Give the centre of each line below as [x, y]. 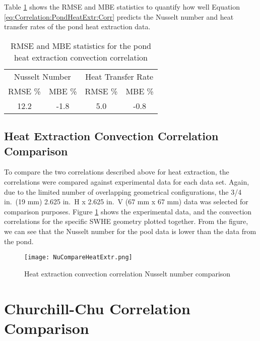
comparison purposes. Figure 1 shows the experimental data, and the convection [128, 211]
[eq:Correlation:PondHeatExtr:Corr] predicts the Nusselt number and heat [119, 16]
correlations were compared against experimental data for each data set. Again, [127, 181]
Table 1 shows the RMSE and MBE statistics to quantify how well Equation [122, 7]
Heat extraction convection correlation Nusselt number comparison [127, 273]
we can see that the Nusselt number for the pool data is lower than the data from [130, 231]
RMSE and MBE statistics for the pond [81, 45]
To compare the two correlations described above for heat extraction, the [117, 172]
